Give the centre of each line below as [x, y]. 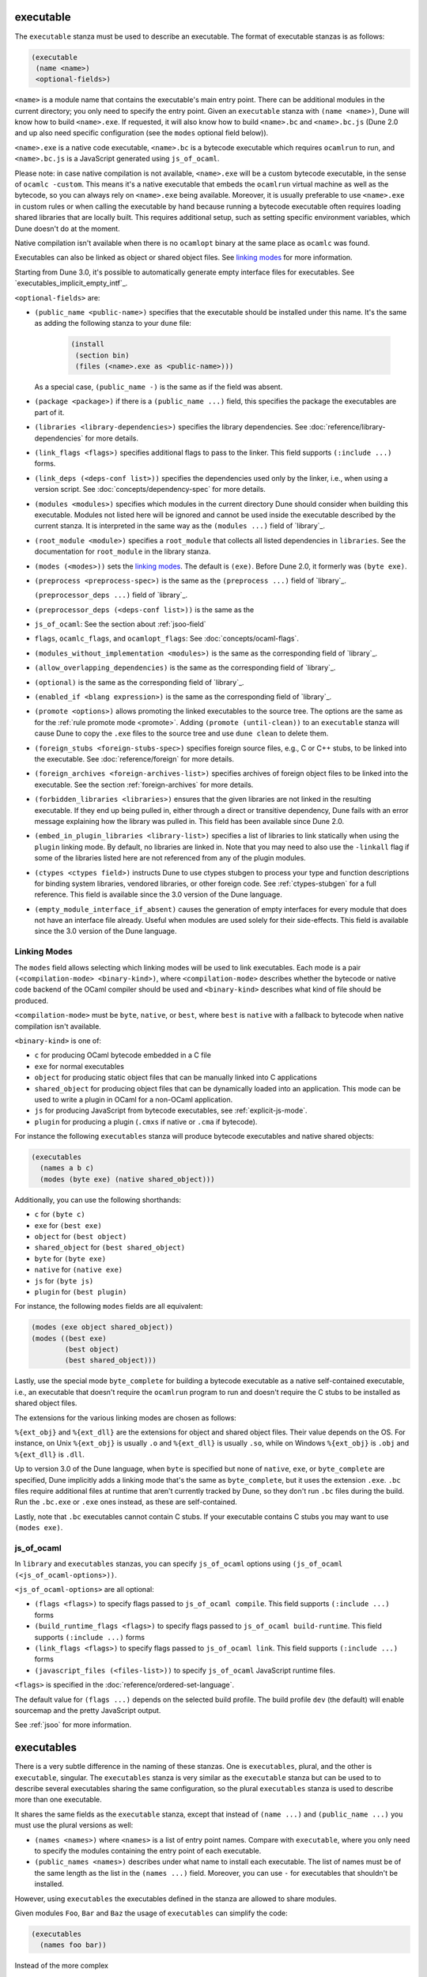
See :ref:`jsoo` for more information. [73, 1725]
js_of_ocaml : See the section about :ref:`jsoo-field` [120, 624]
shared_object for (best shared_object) [110, 1247]
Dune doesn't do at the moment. [67, 229]
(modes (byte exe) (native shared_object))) [127, 1179]
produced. [32, 1000]
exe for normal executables [79, 1066]
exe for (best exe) [68, 1225]
